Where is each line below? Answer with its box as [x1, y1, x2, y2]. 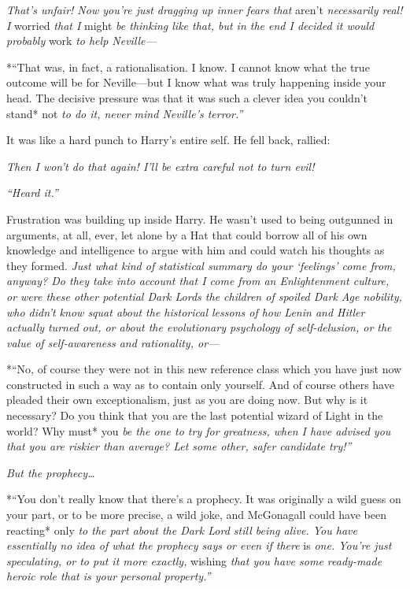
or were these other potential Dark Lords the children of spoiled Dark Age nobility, [6, 287, 402, 304]
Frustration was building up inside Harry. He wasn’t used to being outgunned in [6, 210, 393, 227]
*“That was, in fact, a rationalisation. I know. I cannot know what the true [6, 58, 370, 75]
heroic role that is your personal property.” [6, 568, 211, 584]
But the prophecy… [6, 464, 95, 480]
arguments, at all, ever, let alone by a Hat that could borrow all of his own [6, 226, 368, 243]
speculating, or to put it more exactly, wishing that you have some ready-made [6, 552, 382, 569]
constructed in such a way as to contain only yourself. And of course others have [6, 376, 394, 392]
